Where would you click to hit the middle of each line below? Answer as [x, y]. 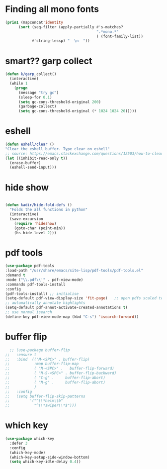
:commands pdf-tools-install [35, 284]
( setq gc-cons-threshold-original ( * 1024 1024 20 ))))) [77, 111]
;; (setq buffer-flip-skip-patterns [45, 396]
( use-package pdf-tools [30, 266]
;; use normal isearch [29, 312]
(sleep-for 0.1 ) [35, 97]
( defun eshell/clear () [30, 144]
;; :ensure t [21, 355]
